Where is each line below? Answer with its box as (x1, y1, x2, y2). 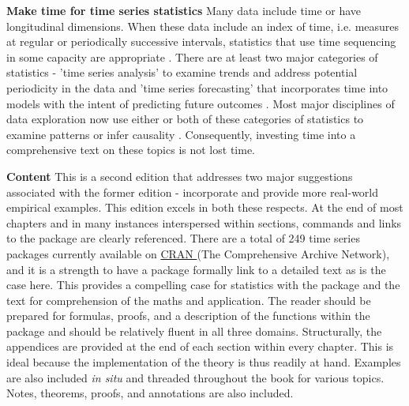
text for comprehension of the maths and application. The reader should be (6, 291, 371, 308)
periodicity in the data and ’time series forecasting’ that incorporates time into (6, 79, 388, 96)
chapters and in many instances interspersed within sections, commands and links (6, 214, 402, 231)
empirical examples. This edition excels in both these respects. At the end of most (6, 199, 403, 216)
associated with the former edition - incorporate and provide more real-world (6, 183, 379, 200)
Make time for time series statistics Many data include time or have (6, 2, 362, 18)
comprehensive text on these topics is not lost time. (6, 141, 255, 158)
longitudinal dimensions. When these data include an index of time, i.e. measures (6, 17, 400, 34)
